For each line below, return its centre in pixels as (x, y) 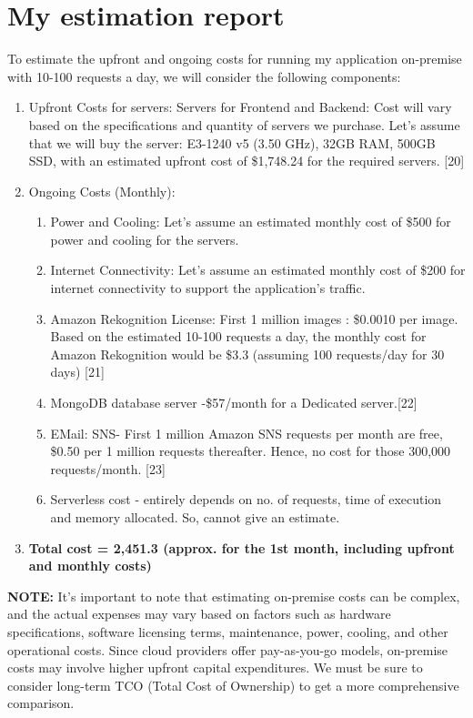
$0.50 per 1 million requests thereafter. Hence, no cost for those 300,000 (251, 451)
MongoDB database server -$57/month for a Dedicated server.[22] (234, 403)
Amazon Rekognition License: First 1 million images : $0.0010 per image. (254, 318)
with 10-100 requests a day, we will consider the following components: (204, 76)
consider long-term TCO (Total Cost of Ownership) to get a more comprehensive (233, 685)
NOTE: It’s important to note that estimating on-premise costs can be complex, (234, 596)
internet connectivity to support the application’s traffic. (208, 288)
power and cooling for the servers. (145, 239)
